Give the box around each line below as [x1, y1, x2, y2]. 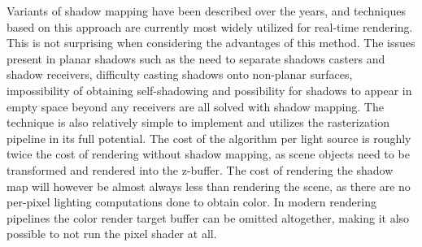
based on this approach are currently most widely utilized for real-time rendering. [7, 18, 413, 35]
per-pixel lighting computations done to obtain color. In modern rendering [7, 193, 376, 210]
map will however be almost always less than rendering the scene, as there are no [7, 177, 411, 194]
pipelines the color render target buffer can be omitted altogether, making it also [7, 209, 410, 226]
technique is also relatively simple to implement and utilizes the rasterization [7, 114, 390, 131]
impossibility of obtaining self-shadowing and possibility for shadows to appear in [7, 81, 412, 98]
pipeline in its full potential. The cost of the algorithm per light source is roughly [7, 129, 411, 146]
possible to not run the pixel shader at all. [7, 225, 217, 242]
